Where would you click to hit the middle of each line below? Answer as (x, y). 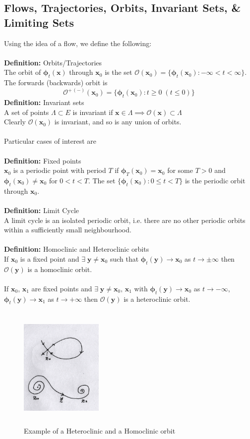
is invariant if (93, 112)
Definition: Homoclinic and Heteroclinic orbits (77, 249)
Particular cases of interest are (50, 141)
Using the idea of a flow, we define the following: (78, 43)
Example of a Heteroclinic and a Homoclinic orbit (100, 430)
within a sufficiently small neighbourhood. (68, 230)
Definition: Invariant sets (44, 102)
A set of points (27, 112)
